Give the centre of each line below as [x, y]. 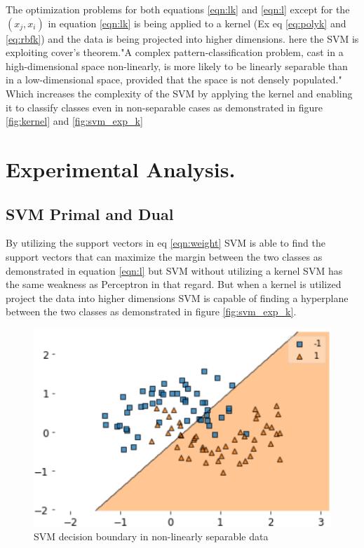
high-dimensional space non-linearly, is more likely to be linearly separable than [177, 66]
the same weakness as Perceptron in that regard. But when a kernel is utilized [174, 284]
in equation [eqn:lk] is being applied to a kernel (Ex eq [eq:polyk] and [197, 23]
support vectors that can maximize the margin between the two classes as [164, 256]
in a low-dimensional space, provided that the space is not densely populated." [174, 80]
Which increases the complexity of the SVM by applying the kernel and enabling [179, 93]
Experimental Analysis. [121, 169]
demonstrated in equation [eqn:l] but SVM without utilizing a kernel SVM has [174, 270]
